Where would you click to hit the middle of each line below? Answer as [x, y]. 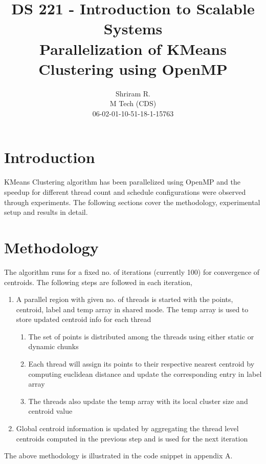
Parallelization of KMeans [133, 48]
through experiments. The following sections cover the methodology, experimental [132, 202]
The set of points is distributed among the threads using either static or [141, 336]
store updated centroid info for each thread [84, 319]
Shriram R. [133, 93]
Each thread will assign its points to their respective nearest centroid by [141, 364]
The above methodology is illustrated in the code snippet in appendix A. [118, 456]
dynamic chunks [53, 346]
